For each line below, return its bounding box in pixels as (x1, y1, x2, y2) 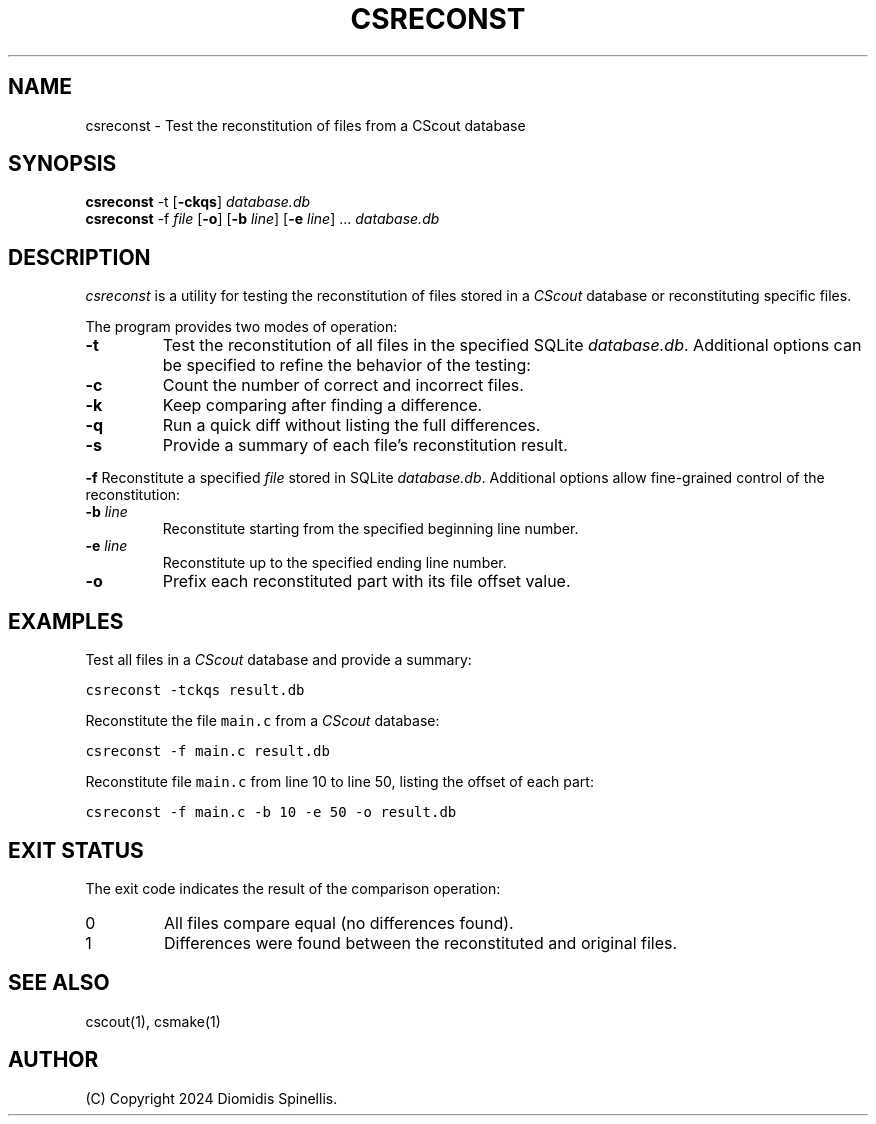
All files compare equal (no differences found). (163, 912, 514, 933)
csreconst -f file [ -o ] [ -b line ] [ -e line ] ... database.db (85, 210, 440, 228)
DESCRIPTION (8, 244, 151, 270)
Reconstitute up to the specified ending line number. (162, 554, 507, 572)
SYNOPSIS (8, 151, 117, 177)
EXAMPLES (8, 608, 124, 634)
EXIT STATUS (8, 837, 144, 863)
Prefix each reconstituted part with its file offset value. (162, 571, 571, 592)
